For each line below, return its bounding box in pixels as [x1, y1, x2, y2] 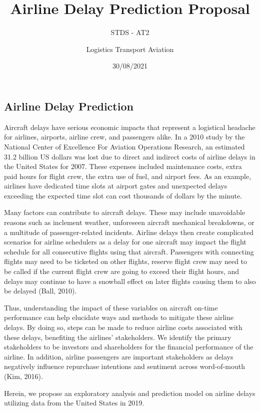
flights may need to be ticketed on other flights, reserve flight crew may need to [4, 256, 247, 266]
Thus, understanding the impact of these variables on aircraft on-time [4, 302, 218, 312]
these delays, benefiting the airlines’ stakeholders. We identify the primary [4, 331, 231, 342]
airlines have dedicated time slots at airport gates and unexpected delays [4, 180, 227, 191]
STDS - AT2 [110, 27, 149, 37]
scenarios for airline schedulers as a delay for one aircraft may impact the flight [4, 236, 246, 247]
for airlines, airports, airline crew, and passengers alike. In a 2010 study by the [4, 131, 245, 142]
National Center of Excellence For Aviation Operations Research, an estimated [4, 141, 245, 151]
